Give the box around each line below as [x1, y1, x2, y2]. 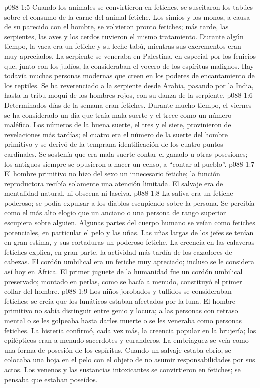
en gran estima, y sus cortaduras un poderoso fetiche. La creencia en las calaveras [4, 237, 255, 247]
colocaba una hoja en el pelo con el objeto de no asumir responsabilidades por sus [4, 354, 255, 365]
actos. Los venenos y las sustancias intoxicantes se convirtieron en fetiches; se [4, 364, 241, 374]
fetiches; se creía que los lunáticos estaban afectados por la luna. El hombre [4, 295, 235, 306]
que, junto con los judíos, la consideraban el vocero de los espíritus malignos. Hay [4, 60, 254, 71]
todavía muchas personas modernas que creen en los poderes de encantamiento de [4, 70, 255, 81]
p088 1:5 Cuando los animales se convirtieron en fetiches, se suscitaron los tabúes [4, 2, 253, 12]
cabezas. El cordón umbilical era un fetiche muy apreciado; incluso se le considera [4, 256, 254, 267]
